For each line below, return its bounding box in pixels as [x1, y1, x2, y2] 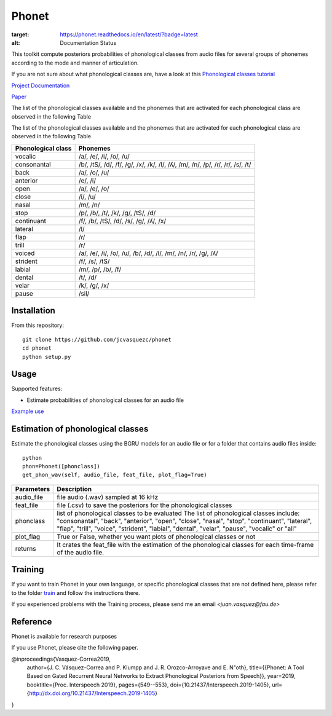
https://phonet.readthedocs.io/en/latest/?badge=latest [60, 31, 198, 38]
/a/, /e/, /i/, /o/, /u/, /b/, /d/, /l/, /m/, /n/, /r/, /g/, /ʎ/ [78, 249, 218, 258]
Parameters [15, 484, 50, 493]
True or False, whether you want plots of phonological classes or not [57, 532, 256, 541]
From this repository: [11, 321, 65, 329]
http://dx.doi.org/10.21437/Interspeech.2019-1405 [28, 690, 156, 697]
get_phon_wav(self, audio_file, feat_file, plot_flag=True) [22, 471, 207, 479]
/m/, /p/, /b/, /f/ [78, 265, 122, 273]
